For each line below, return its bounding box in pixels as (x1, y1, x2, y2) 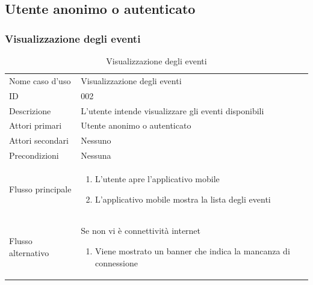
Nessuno (81, 134, 111, 147)
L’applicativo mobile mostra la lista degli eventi (95, 192, 271, 205)
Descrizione (9, 104, 51, 117)
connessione (95, 256, 138, 269)
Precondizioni (9, 149, 59, 162)
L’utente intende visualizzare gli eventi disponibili (81, 104, 264, 117)
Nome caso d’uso (9, 74, 71, 87)
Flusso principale (9, 182, 72, 195)
